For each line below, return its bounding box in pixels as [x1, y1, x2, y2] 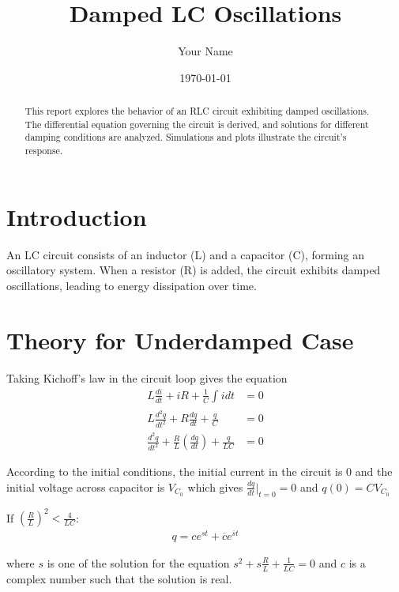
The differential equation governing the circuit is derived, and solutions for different [24, 117, 369, 130]
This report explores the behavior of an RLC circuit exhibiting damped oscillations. [24, 104, 370, 118]
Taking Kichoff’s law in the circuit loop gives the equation [6, 369, 288, 386]
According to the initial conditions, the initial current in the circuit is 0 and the [6, 463, 393, 480]
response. [24, 144, 63, 157]
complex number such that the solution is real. [6, 570, 232, 586]
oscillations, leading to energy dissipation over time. [6, 277, 257, 293]
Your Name [178, 43, 233, 59]
